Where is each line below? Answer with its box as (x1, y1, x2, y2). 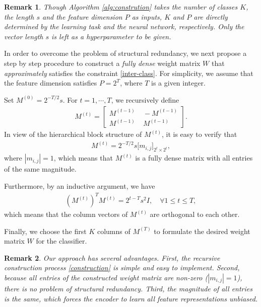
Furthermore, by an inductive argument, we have (4, 180, 155, 191)
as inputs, (132, 11, 162, 22)
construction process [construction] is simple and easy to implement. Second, (4, 262, 240, 273)
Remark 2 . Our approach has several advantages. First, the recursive (4, 252, 220, 263)
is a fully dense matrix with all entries (135, 152, 253, 163)
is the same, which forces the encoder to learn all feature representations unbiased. (4, 293, 258, 303)
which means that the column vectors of (4, 209, 128, 219)
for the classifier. (36, 236, 87, 246)
